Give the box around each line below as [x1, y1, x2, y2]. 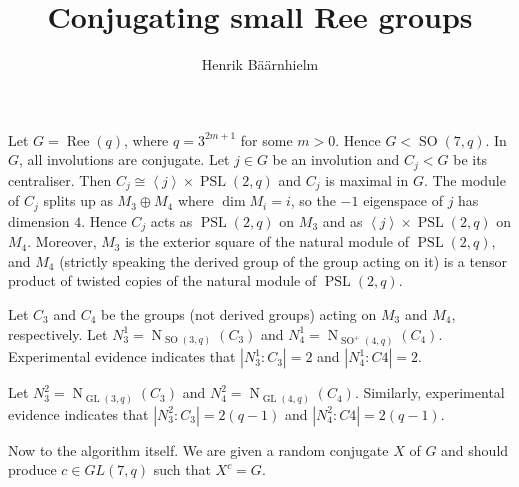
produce [8, 459, 57, 480]
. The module [423, 169, 506, 190]
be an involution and [272, 149, 400, 170]
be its [453, 149, 488, 170]
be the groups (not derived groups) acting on [101, 303, 377, 324]
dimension [8, 210, 70, 231]
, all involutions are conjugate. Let [19, 149, 230, 170]
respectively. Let [8, 323, 108, 344]
